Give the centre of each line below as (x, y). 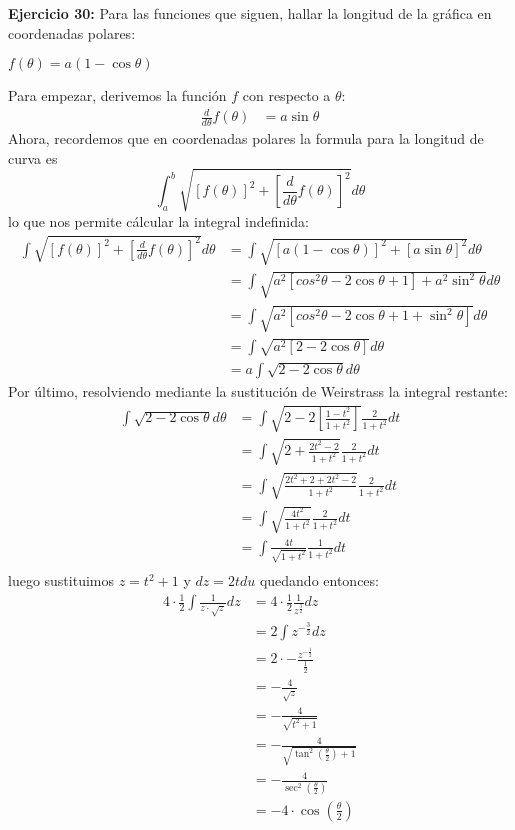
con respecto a (286, 95)
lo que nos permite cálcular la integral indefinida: (158, 220)
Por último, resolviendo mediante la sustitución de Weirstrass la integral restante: (258, 391)
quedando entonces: (319, 580)
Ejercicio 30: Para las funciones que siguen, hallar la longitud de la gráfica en (250, 13)
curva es (33, 157)
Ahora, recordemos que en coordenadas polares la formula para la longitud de (246, 138)
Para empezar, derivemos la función (117, 95)
